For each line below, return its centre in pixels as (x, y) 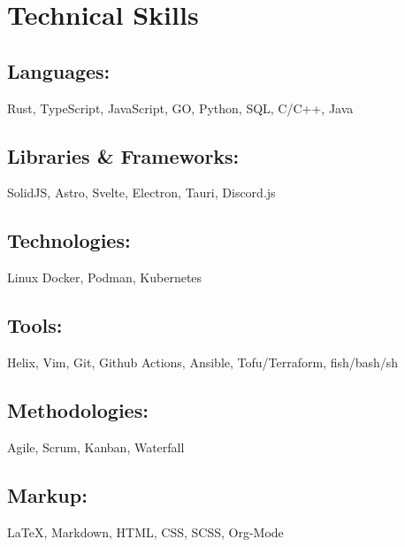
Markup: (47, 494)
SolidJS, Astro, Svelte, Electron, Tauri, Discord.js (141, 193)
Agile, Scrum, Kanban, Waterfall (96, 447)
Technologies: (69, 240)
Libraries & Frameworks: (123, 155)
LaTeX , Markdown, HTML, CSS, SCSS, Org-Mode (145, 532)
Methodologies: (78, 409)
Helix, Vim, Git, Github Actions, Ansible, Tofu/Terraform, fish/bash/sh (203, 362)
